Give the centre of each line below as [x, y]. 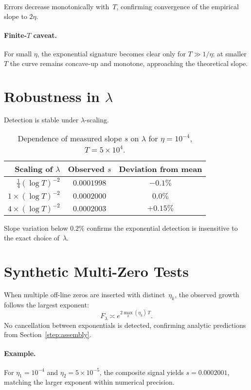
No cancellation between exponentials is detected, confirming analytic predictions [125, 325]
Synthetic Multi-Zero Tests [97, 271]
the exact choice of [32, 237]
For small [18, 53]
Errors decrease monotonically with [57, 6]
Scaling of [34, 169]
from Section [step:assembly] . [48, 334]
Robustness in [52, 96]
